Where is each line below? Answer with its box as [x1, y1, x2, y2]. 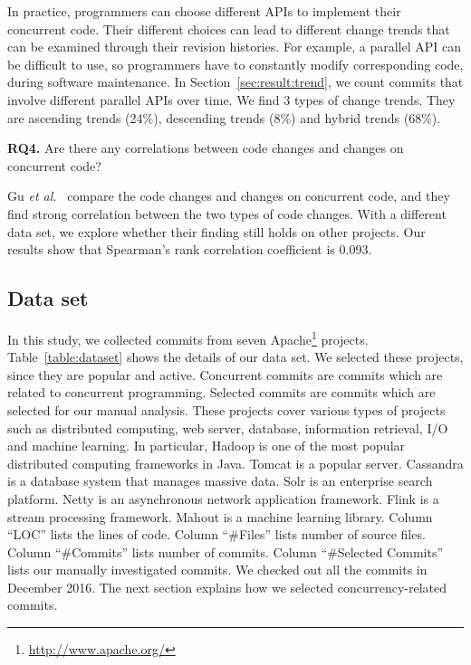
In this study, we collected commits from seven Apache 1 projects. [7, 327, 369, 348]
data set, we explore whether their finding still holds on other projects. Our [7, 222, 426, 241]
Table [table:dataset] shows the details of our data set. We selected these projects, [7, 347, 464, 366]
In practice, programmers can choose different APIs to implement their [7, 2, 401, 20]
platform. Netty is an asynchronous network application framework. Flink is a [7, 489, 439, 508]
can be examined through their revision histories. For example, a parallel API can [7, 37, 461, 56]
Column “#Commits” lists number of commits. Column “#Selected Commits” [7, 542, 444, 561]
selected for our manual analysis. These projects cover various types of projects [7, 400, 446, 419]
